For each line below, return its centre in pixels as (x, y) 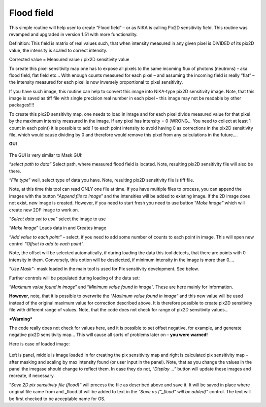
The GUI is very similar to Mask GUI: (46, 155)
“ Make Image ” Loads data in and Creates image (58, 228)
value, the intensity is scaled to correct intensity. (58, 50)
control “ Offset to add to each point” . (47, 244)
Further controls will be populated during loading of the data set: (75, 278)
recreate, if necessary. (32, 376)
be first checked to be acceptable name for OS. (57, 399)
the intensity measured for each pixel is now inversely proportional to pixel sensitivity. (96, 82)
